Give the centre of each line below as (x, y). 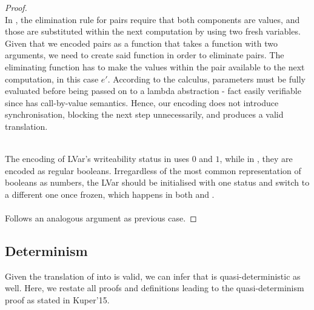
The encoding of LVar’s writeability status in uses (97, 159)
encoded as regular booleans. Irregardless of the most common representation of (153, 170)
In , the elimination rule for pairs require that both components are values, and (152, 19)
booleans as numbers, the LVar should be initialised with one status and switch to (157, 182)
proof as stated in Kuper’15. (57, 300)
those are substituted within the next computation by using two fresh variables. (153, 31)
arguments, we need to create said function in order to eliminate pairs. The (145, 55)
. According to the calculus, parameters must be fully (206, 79)
